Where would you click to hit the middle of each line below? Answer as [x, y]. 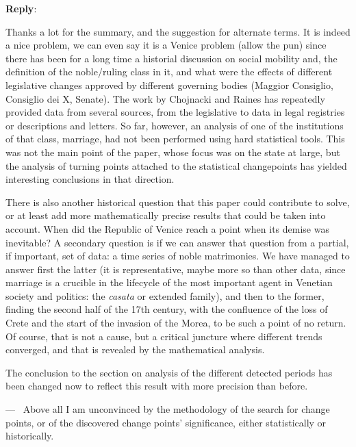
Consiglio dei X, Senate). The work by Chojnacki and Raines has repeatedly [165, 98]
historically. [30, 436]
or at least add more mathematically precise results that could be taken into [166, 215]
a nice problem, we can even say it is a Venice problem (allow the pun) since [166, 45]
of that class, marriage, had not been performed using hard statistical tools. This [175, 139]
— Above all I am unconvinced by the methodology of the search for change [168, 409]
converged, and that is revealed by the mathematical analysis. [135, 349]
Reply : [21, 8]
